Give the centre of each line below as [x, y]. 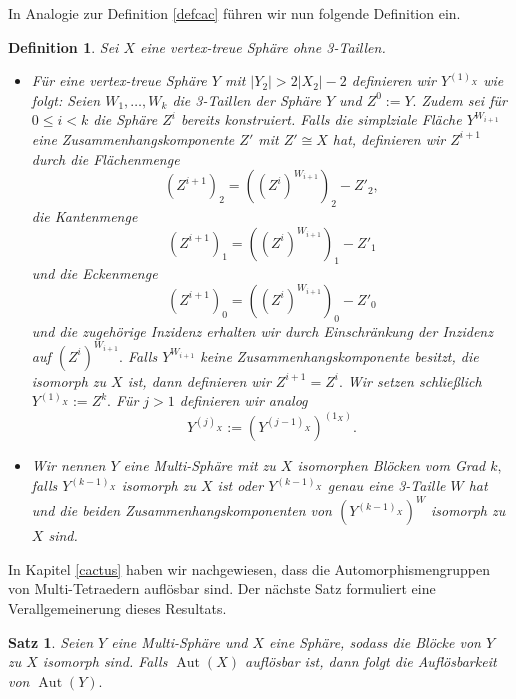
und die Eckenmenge [94, 273]
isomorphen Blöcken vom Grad [391, 465]
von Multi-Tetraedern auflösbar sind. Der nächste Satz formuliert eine [222, 588]
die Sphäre [125, 119]
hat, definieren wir [389, 138]
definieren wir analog [243, 400]
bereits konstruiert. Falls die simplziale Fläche [321, 119]
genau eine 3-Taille [386, 485]
